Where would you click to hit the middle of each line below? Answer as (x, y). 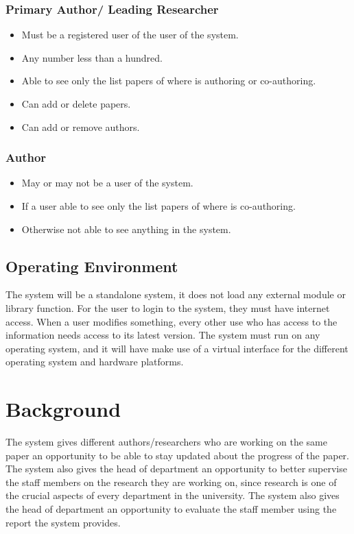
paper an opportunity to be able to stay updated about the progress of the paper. (177, 455)
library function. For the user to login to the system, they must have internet (168, 307)
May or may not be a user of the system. (107, 183)
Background (63, 409)
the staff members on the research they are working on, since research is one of (171, 482)
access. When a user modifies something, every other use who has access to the (172, 321)
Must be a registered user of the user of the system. (130, 35)
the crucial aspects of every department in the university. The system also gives (173, 495)
